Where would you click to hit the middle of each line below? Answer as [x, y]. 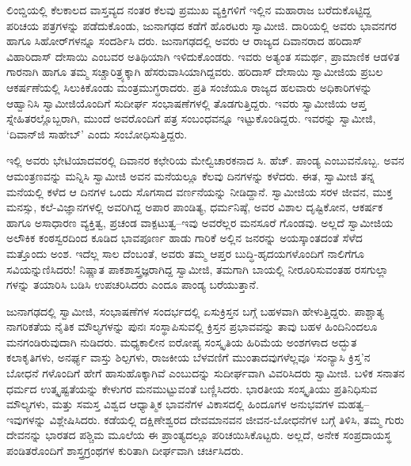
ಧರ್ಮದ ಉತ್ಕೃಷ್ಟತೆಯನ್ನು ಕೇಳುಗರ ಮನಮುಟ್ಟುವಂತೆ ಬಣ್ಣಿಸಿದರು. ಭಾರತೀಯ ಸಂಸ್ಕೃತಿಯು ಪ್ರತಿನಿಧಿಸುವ [192, 388]
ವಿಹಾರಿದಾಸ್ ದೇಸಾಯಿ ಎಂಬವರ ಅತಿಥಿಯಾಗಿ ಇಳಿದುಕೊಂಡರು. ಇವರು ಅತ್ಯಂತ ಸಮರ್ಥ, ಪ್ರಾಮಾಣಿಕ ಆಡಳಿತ [203, 56]
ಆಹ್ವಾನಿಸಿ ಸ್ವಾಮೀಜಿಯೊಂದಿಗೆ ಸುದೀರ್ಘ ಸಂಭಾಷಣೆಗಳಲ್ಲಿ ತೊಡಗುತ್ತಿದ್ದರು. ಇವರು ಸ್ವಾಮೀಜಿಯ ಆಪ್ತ [186, 102]
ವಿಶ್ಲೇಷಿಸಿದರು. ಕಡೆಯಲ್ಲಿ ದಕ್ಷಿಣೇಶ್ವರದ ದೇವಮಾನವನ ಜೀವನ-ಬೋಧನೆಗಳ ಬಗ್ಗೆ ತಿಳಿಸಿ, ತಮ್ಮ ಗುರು [227, 419]
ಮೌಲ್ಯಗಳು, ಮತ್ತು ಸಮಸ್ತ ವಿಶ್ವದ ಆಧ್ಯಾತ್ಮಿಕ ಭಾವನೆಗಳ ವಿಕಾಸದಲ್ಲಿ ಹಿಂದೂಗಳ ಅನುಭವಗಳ [170, 404]
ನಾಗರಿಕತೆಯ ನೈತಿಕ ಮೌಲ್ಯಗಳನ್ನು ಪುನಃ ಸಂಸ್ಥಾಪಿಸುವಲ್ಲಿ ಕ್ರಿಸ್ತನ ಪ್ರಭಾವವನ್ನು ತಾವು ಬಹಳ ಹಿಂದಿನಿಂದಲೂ [192, 326]
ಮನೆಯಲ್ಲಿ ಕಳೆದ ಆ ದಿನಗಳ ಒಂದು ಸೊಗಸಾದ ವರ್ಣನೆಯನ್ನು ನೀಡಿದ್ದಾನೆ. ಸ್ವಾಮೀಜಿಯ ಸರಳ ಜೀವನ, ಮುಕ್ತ [200, 191]
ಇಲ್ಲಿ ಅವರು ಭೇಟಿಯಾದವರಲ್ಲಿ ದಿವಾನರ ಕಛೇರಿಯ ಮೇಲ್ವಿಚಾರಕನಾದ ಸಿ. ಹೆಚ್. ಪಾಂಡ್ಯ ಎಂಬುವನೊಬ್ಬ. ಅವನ [205, 160]
